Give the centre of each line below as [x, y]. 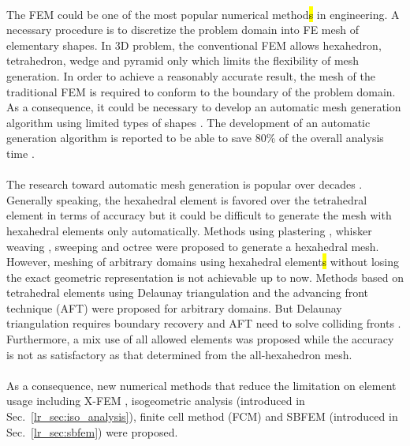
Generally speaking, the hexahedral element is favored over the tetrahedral [187, 199]
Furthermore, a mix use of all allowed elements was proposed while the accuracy [200, 339]
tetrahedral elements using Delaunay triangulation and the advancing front [188, 292]
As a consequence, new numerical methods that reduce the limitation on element [201, 385]
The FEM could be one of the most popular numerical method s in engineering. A [203, 14]
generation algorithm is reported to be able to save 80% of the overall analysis [195, 138]
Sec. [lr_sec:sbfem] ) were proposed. [92, 431]
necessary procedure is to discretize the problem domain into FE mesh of [183, 30]
